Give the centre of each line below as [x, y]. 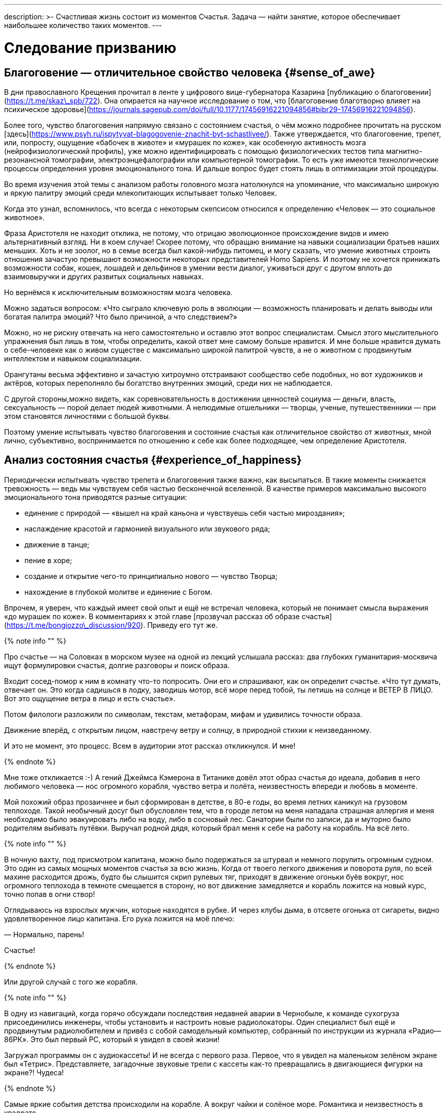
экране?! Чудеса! [34, 1072]
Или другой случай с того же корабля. [71, 982]
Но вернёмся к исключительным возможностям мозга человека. [118, 292]
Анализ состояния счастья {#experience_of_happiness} [153, 460]
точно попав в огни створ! [50, 894]
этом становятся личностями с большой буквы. [88, 416]
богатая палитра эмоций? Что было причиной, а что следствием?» [121, 316]
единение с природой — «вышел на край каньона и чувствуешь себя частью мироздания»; [185, 513]
